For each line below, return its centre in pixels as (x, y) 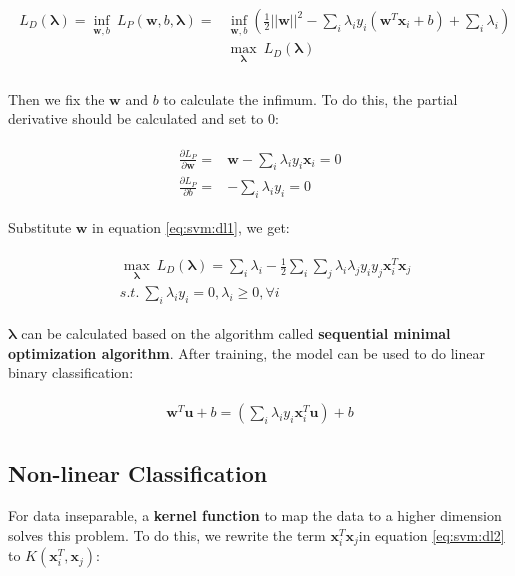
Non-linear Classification (138, 473)
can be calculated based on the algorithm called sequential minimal (236, 333)
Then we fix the (56, 98)
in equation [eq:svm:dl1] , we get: (191, 226)
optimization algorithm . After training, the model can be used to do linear (246, 352)
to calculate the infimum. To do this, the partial (310, 98)
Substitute (40, 226)
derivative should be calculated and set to (136, 118)
